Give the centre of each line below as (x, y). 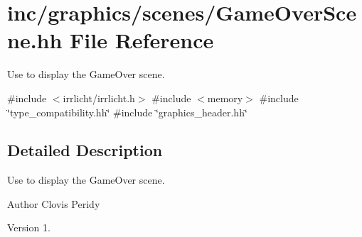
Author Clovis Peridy (54, 203)
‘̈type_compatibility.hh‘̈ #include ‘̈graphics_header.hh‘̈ (127, 112)
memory (225, 98)
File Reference (142, 40)
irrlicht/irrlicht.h (99, 98)
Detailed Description (85, 150)
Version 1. (29, 227)
